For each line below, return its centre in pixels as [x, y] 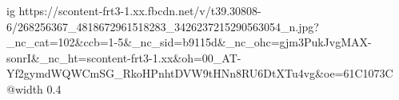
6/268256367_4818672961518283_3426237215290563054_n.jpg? [163, 26]
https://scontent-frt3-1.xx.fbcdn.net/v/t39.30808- [140, 10]
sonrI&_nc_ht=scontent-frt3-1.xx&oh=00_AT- [124, 57]
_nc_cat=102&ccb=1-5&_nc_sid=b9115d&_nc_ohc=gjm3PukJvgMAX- [189, 42]
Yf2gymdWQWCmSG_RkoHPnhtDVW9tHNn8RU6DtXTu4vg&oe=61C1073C [200, 73]
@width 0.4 [34, 88]
